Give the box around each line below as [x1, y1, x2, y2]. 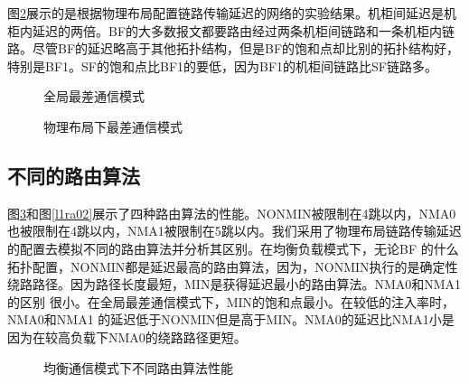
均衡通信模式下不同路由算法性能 [43, 358, 233, 377]
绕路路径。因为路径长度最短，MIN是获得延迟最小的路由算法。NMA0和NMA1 [7, 275, 462, 294]
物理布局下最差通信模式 [43, 117, 183, 135]
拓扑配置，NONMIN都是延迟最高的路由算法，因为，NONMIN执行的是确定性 [7, 257, 458, 276]
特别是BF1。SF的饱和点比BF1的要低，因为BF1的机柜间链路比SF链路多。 [7, 56, 438, 75]
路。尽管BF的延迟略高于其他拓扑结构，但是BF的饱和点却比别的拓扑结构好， [7, 39, 460, 58]
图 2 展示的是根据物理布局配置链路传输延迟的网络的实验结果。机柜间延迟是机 [7, 4, 456, 22]
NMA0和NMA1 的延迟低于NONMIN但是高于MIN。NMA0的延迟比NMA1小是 [7, 310, 455, 329]
